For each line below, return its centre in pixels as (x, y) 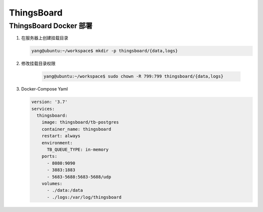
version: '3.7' (49, 102)
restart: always (61, 136)
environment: (57, 143)
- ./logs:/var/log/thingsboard (84, 197)
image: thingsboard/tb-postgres (80, 122)
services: (43, 109)
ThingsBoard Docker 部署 (51, 26)
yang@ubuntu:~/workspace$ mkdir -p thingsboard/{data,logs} (105, 51)
